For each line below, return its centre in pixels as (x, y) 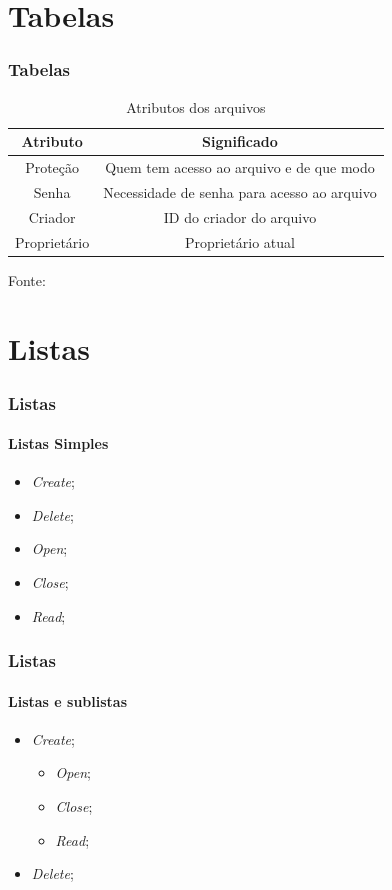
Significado (240, 141)
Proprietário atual (239, 241)
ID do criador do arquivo (240, 216)
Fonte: (27, 279)
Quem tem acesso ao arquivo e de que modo (240, 167)
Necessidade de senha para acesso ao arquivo (240, 191)
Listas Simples (58, 443)
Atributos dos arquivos (196, 106)
